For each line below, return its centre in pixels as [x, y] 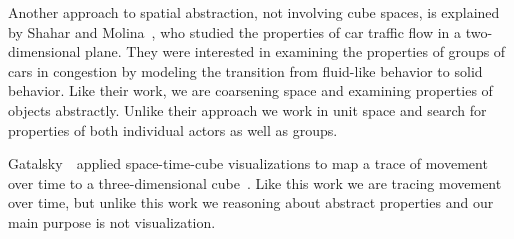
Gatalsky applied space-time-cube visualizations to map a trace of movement [248, 163]
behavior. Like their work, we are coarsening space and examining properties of [250, 90]
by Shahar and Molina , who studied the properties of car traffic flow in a [235, 31]
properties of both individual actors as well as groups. [173, 129]
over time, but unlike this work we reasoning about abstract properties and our [251, 202]
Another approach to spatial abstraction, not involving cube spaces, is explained [254, 12]
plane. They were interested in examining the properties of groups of [295, 51]
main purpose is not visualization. [112, 221]
